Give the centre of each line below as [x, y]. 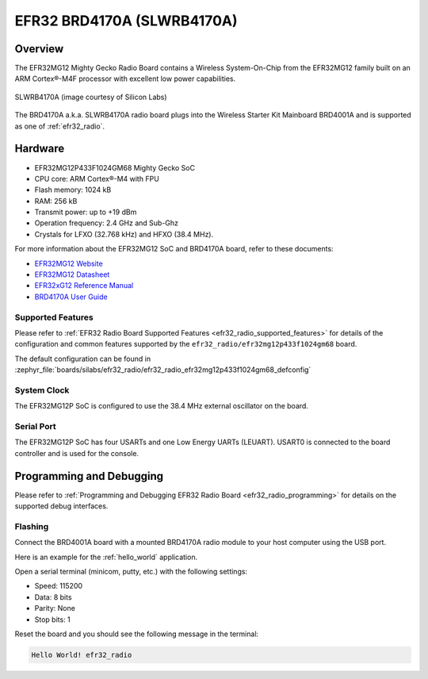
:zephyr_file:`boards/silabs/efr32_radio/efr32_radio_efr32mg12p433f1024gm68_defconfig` [163, 370]
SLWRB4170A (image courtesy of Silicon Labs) [91, 97]
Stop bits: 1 [52, 620]
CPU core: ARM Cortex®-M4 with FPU [97, 178]
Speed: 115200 [59, 586]
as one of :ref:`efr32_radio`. [60, 126]
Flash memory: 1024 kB [73, 190]
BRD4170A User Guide [71, 297]
